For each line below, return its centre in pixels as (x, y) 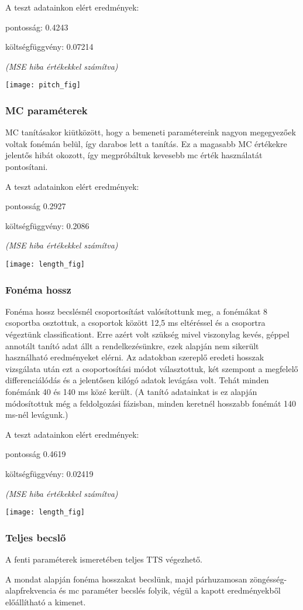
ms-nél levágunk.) (37, 415)
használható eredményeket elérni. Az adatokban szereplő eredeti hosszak (135, 357)
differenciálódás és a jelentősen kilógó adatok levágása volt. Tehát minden (137, 380)
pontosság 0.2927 (36, 206)
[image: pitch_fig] (43, 85)
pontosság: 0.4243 (37, 27)
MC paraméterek (47, 110)
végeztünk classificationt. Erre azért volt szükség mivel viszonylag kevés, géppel (147, 334)
